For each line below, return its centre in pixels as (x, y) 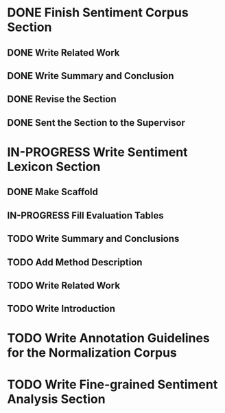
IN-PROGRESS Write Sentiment (97, 152)
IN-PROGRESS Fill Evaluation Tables (85, 215)
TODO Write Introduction (61, 309)
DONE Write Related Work (63, 53)
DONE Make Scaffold (52, 192)
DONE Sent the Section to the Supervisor (96, 123)
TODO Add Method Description (75, 262)
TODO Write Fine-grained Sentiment (113, 384)
